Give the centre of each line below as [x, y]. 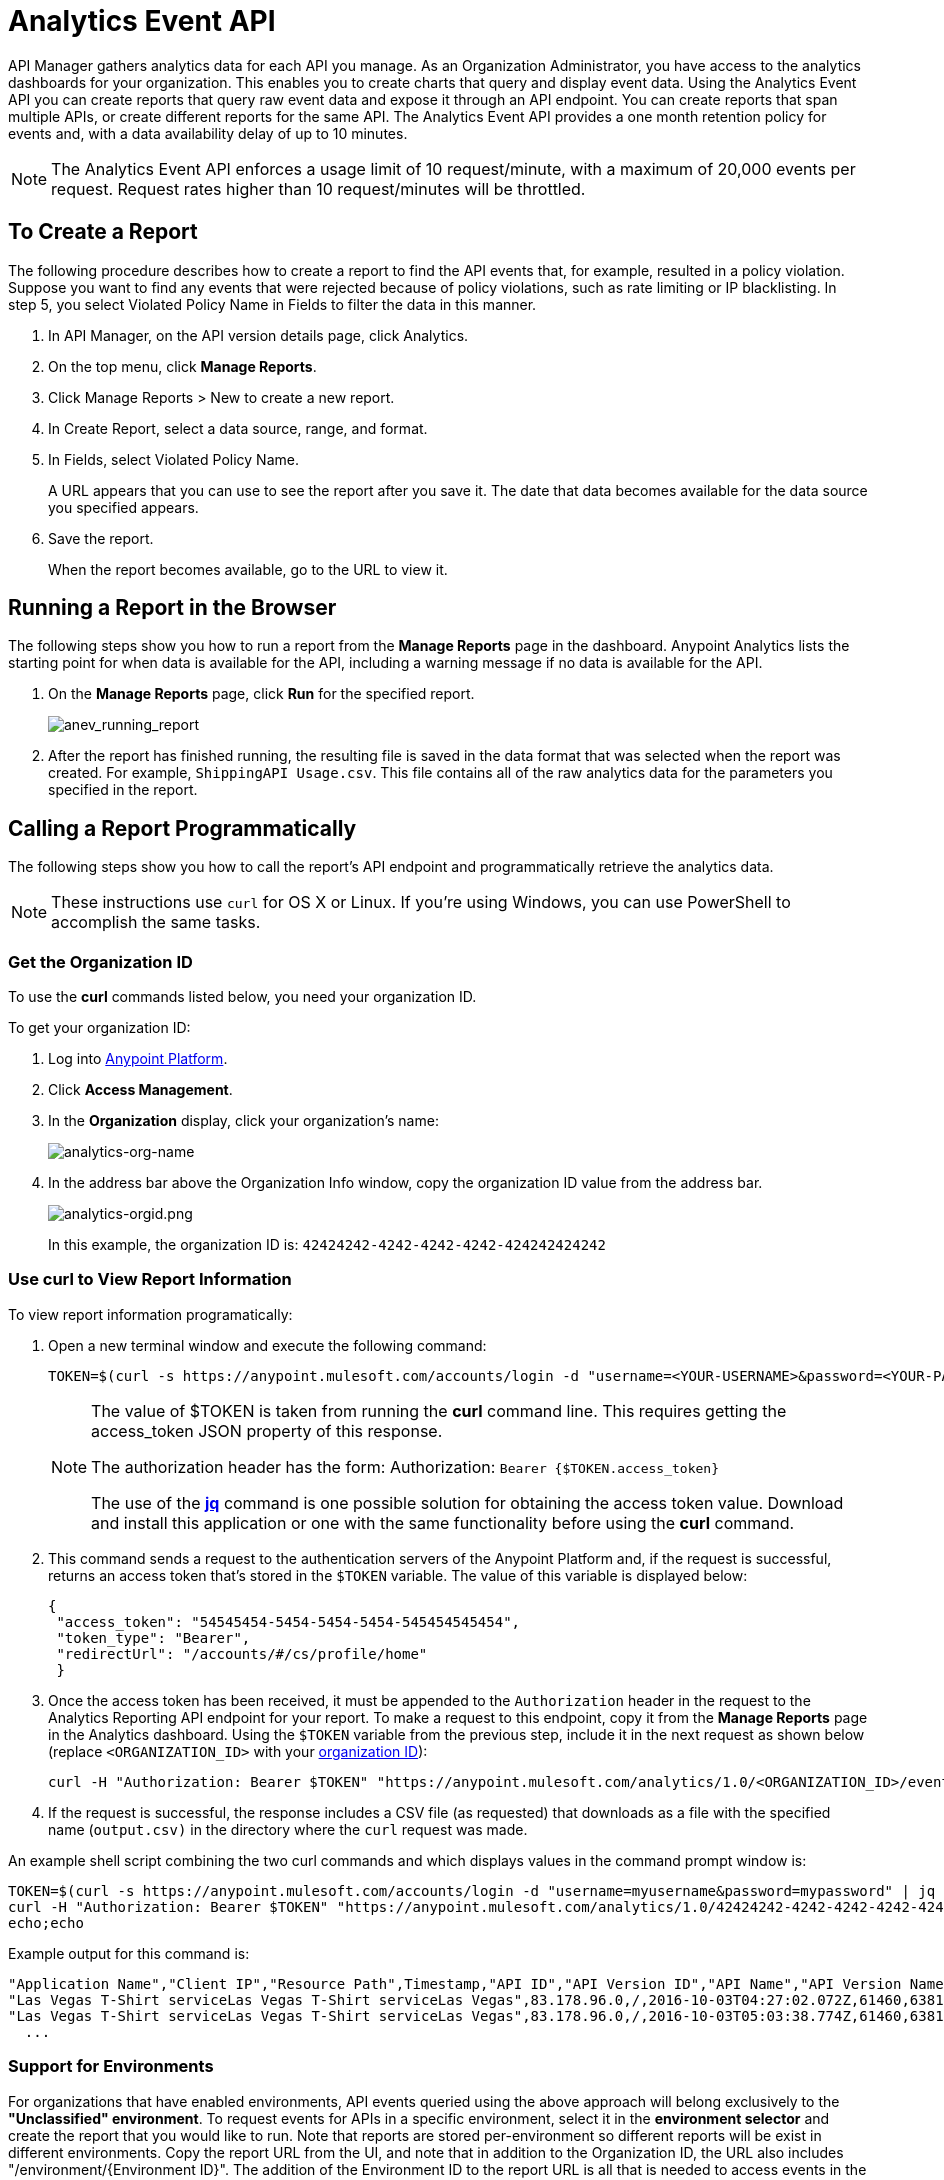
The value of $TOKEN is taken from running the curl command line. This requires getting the [439, 1410]
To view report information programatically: [150, 1314]
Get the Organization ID [100, 961]
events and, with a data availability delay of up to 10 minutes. [208, 133]
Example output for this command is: [129, 1953]
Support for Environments [111, 2066]
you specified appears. [123, 507]
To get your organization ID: [99, 1028]
